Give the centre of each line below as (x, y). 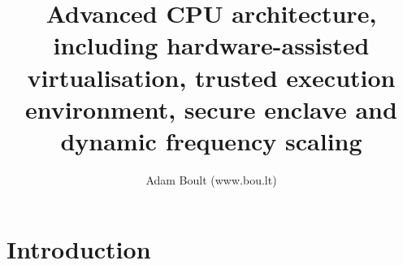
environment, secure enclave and (211, 109)
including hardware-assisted (211, 45)
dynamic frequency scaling (211, 140)
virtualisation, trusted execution (211, 77)
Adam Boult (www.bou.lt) (211, 179)
